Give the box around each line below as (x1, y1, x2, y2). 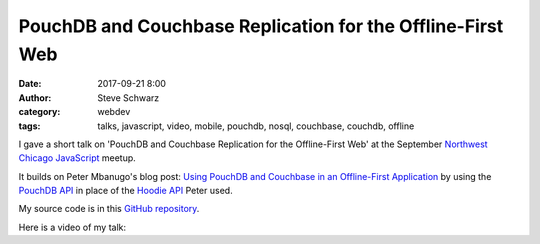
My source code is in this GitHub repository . (18, 203, 200, 215)
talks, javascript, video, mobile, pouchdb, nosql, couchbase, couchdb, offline (97, 120, 415, 132)
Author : (18, 91, 52, 104)
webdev (97, 106, 131, 118)
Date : (18, 78, 42, 90)
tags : (18, 120, 41, 132)
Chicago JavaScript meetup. (18, 152, 137, 164)
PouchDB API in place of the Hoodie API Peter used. (18, 185, 234, 197)
